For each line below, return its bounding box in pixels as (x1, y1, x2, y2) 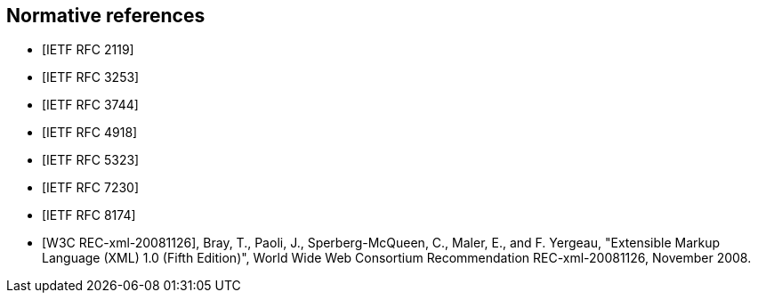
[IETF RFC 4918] (42, 125, 138, 141)
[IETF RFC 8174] (42, 207, 136, 223)
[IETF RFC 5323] (42, 152, 140, 168)
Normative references (6, 4, 206, 27)
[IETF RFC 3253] (42, 69, 140, 85)
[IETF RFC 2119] (42, 42, 134, 58)
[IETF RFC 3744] (42, 97, 139, 113)
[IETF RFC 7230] (42, 180, 140, 196)
